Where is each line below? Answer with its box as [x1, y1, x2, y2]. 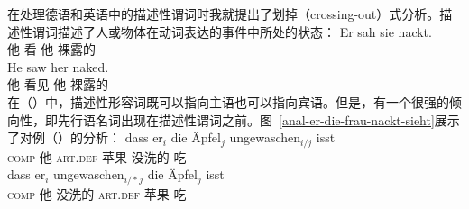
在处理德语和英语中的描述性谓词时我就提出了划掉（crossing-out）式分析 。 [7, 5, 440, 23]
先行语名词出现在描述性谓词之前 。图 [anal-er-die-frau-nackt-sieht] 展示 [57, 110, 460, 129]
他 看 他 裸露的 [7, 40, 96, 59]
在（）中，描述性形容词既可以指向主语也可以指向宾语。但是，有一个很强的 [7, 92, 449, 111]
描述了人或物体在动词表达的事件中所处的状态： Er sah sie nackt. [57, 22, 432, 41]
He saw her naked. [7, 57, 109, 76]
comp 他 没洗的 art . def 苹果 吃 [7, 184, 187, 203]
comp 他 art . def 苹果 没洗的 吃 [7, 147, 187, 166]
